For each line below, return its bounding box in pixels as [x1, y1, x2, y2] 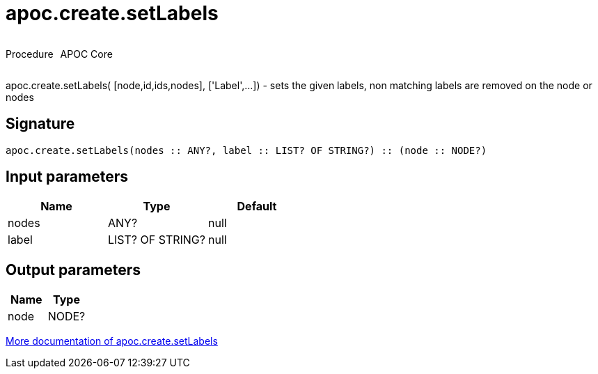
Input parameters [6, 168, 129, 186]
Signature [6, 115, 75, 133]
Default [237, 199, 277, 214]
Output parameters [6, 260, 141, 279]
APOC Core [60, 47, 113, 60]
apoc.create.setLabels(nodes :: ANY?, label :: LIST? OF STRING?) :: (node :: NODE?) [6, 144, 487, 156]
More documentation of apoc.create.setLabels [6, 335, 218, 348]
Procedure [6, 47, 54, 60]
